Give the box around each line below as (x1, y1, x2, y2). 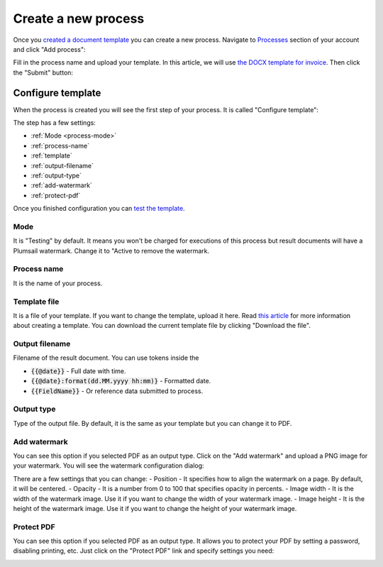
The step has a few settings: (13, 119, 96, 127)
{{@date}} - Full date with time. (30, 366, 127, 375)
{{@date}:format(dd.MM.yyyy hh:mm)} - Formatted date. (30, 377, 211, 385)
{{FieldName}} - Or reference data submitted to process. (30, 387, 204, 395)
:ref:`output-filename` (30, 161, 94, 170)
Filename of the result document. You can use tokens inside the (13, 353, 199, 362)
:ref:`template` (30, 151, 72, 160)
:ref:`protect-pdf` (30, 191, 81, 199)
